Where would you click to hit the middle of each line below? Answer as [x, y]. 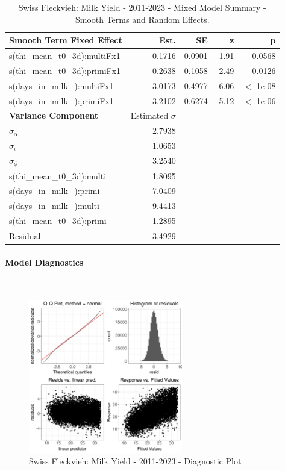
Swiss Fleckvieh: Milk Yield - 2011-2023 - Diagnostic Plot [135, 461]
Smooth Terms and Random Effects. [142, 19]
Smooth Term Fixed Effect [66, 40]
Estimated [149, 115]
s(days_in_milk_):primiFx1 [61, 100]
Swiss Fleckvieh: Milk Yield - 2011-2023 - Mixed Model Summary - [142, 7]
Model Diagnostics [44, 262]
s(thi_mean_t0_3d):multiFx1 [65, 56]
